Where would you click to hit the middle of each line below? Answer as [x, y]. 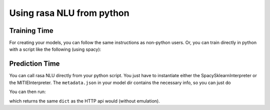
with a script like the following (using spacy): [55, 49]
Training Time [31, 31]
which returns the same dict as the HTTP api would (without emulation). [84, 101]
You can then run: [27, 92]
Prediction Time [34, 64]
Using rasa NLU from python [69, 13]
